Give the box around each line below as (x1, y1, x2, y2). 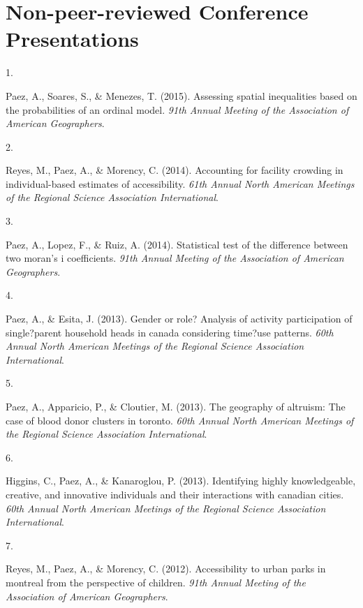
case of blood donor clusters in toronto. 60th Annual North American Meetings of (6, 413, 354, 427)
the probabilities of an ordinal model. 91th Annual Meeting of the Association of (6, 102, 349, 117)
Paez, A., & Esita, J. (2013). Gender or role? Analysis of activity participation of (6, 311, 353, 326)
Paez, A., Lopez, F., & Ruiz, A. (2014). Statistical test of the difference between (6, 237, 348, 251)
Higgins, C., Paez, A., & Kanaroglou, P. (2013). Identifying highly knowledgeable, (6, 473, 356, 488)
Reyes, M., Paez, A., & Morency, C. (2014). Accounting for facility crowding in (6, 163, 343, 177)
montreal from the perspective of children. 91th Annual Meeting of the (6, 574, 306, 589)
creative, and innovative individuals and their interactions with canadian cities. (6, 487, 344, 501)
